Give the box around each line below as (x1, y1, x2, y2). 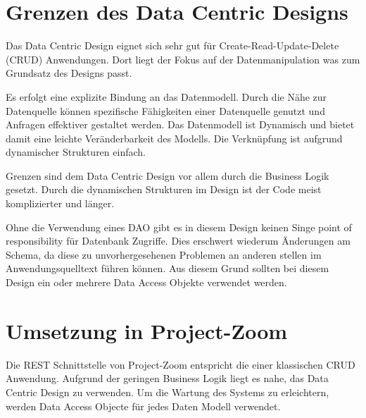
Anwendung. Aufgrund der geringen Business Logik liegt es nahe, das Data (6, 371, 329, 386)
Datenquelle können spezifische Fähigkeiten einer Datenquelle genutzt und (6, 103, 325, 118)
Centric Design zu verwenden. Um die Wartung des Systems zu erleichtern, (6, 384, 329, 399)
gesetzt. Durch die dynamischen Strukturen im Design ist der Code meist (6, 182, 322, 197)
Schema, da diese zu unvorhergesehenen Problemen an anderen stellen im (6, 247, 322, 262)
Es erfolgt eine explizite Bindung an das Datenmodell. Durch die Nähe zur (6, 89, 327, 104)
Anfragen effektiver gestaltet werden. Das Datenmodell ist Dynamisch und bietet (6, 117, 355, 132)
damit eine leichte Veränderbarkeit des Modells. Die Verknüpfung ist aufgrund (6, 130, 343, 145)
